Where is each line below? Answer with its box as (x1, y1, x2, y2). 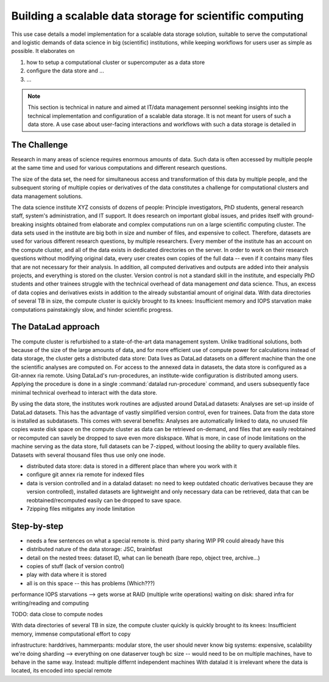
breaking (11, 220, 34, 228)
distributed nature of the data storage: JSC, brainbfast (26, 546, 163, 553)
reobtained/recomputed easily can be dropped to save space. (26, 496, 182, 504)
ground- (293, 212, 314, 219)
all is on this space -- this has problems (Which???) (26, 579, 155, 587)
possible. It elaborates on (11, 47, 75, 55)
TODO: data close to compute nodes (11, 610, 103, 617)
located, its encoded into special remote (11, 667, 112, 674)
